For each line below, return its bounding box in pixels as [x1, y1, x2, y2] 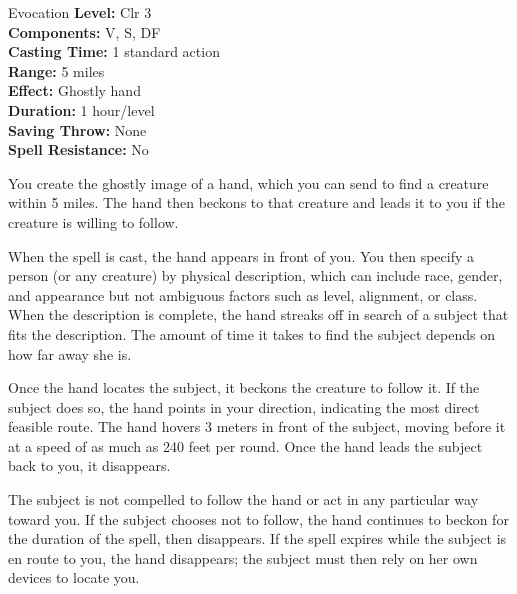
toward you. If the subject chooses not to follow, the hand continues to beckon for [8, 508, 509, 529]
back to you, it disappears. [8, 455, 171, 476]
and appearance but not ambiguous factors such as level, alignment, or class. [8, 284, 478, 305]
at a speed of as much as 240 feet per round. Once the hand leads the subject [8, 435, 483, 456]
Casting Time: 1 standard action [8, 41, 220, 62]
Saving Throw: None [8, 119, 147, 140]
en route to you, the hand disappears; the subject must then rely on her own [8, 547, 478, 568]
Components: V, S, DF [8, 21, 161, 42]
